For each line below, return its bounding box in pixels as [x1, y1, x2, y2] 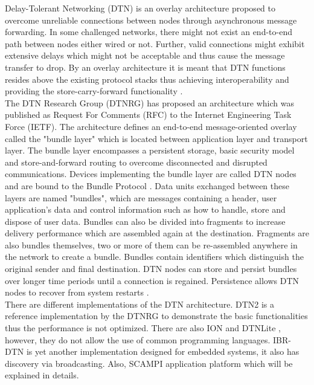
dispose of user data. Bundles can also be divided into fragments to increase [5, 215, 286, 227]
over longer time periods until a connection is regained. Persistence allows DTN [5, 274, 300, 286]
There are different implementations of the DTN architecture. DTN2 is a [5, 297, 274, 310]
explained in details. [5, 369, 79, 381]
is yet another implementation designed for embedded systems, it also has [26, 345, 300, 358]
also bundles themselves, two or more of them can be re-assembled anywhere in [5, 238, 298, 251]
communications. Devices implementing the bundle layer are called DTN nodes [5, 167, 296, 180]
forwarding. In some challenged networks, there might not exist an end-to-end [5, 25, 292, 38]
